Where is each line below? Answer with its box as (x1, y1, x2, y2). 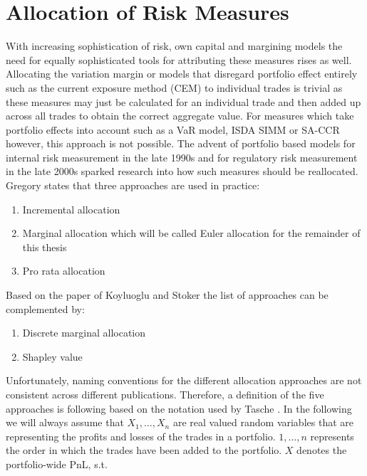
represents (310, 428, 354, 443)
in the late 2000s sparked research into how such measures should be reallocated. (6, 164, 358, 179)
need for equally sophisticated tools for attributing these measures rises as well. (6, 52, 352, 67)
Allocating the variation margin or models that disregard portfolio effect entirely (6, 66, 358, 81)
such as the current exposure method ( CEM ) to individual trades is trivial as (6, 80, 343, 95)
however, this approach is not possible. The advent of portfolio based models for (6, 136, 356, 151)
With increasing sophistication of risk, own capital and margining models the (6, 38, 343, 53)
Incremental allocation (22, 201, 120, 216)
